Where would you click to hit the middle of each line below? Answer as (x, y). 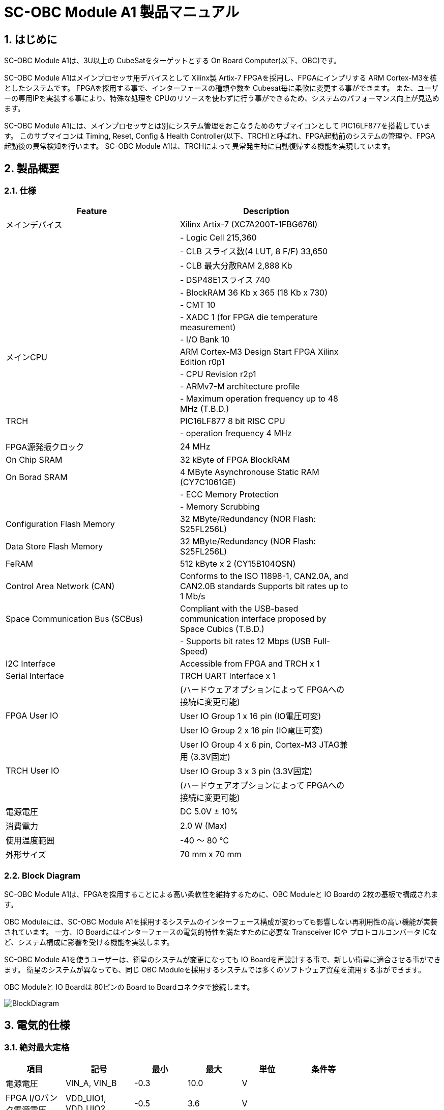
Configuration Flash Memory (60, 524)
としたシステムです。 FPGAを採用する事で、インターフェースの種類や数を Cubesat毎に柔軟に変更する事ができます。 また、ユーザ (221, 88)
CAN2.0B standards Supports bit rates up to (264, 586)
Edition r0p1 (202, 362)
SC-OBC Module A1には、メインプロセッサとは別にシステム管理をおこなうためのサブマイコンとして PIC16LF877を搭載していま (217, 126)
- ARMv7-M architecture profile (240, 387)
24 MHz (195, 447)
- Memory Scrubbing (220, 507)
